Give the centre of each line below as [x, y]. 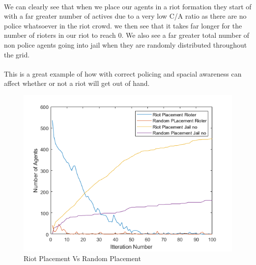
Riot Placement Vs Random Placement [82, 258]
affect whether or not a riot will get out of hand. [77, 83]
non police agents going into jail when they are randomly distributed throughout [126, 44]
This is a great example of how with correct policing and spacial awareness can [123, 73]
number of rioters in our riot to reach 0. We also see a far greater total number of [127, 35]
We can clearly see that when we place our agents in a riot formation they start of [128, 6]
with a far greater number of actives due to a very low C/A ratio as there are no [125, 16]
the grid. [17, 54]
